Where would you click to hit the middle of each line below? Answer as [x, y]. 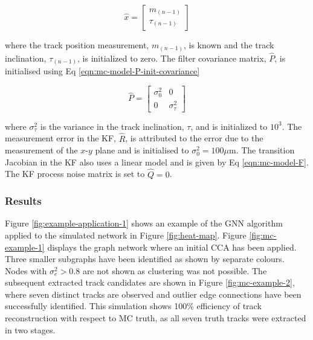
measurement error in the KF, [60, 138]
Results [23, 201]
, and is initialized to [229, 126]
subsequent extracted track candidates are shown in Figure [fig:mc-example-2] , [150, 282]
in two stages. [30, 329]
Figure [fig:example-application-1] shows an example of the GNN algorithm [144, 223]
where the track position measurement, [77, 45]
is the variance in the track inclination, [112, 126]
